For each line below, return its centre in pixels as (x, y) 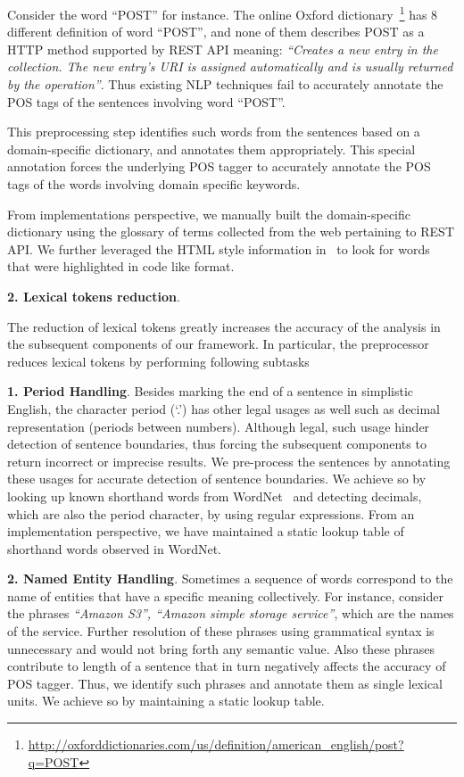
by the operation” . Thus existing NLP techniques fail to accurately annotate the (225, 84)
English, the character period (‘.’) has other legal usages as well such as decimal (224, 408)
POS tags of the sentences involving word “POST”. (146, 101)
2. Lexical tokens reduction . (94, 296)
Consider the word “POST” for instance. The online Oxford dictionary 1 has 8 (223, 13)
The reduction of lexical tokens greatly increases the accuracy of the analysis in (224, 326)
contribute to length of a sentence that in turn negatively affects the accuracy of (227, 666)
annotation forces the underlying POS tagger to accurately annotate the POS (219, 166)
